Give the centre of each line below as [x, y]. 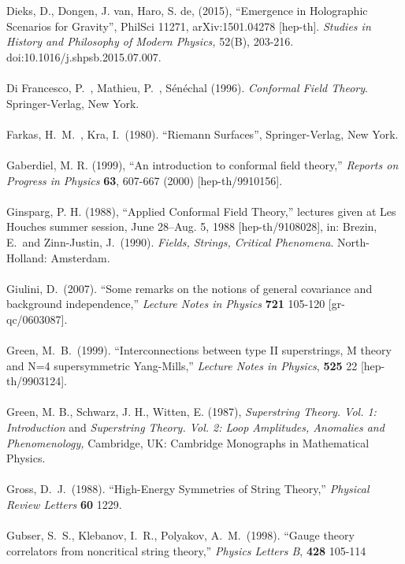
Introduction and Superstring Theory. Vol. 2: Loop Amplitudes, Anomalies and [195, 427]
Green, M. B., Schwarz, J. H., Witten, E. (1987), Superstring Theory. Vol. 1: [191, 412]
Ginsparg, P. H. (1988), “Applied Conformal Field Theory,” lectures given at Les [201, 211]
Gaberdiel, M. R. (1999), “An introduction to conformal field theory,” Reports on [202, 164]
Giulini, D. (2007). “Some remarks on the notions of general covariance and [189, 288]
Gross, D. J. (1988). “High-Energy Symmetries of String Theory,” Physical [188, 489]
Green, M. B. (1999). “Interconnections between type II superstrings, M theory [199, 350]
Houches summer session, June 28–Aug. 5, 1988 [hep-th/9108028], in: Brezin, [192, 226]
